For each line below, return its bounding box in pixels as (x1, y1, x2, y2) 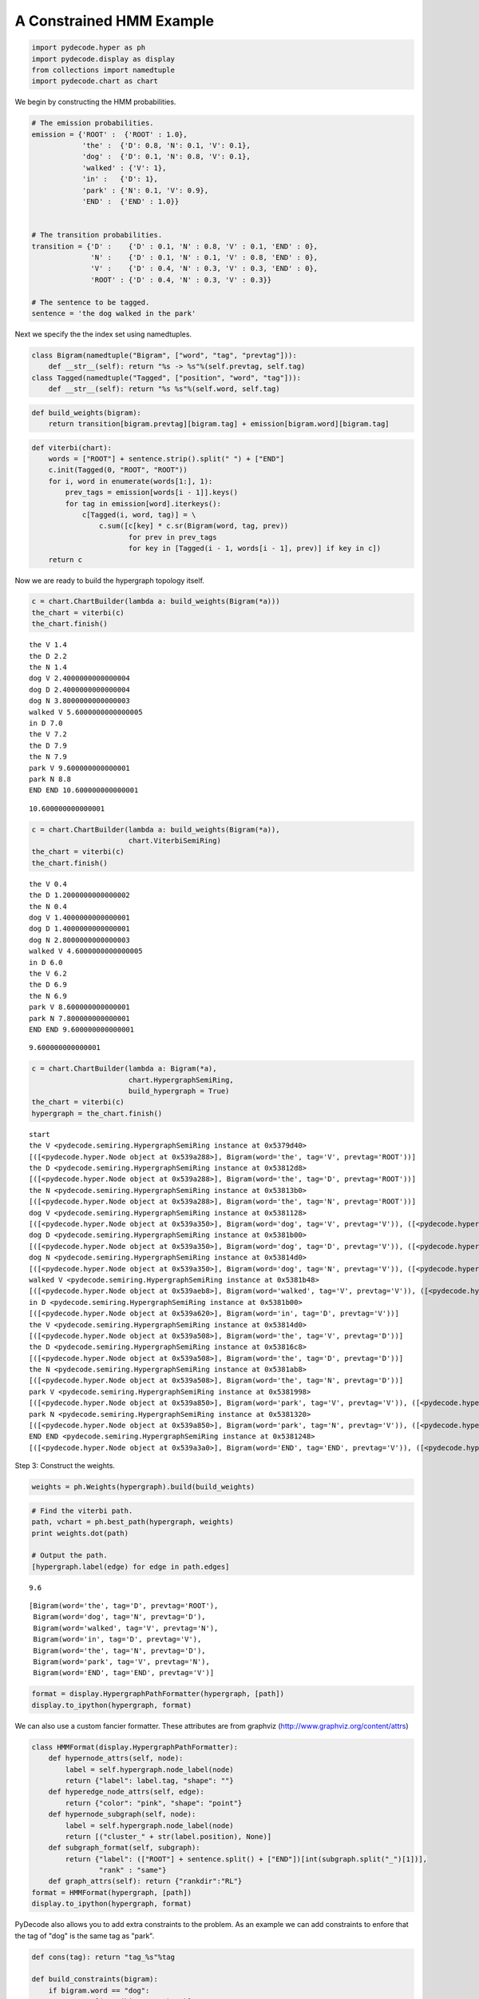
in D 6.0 (29, 958, 63, 967)
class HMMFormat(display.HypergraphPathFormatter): (31, 1742, 239, 1751)
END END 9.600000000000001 (29, 1024, 135, 1034)
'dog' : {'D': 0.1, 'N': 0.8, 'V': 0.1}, (81, 152, 251, 162)
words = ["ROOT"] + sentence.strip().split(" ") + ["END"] (48, 454, 285, 463)
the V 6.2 (29, 968, 67, 978)
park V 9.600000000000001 (29, 764, 131, 772)
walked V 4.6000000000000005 (29, 947, 143, 956)
